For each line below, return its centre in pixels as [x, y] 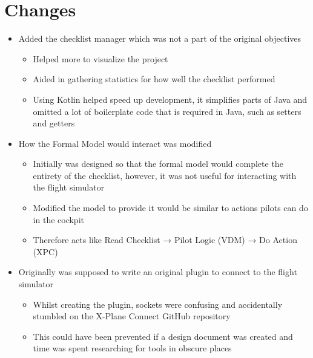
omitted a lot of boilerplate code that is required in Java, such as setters [167, 111]
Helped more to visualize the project [100, 58]
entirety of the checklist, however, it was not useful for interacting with [165, 175]
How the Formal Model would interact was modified [115, 143]
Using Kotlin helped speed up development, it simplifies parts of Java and [170, 99]
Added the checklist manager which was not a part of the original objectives [160, 38]
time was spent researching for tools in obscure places [132, 348]
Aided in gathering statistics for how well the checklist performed [154, 79]
